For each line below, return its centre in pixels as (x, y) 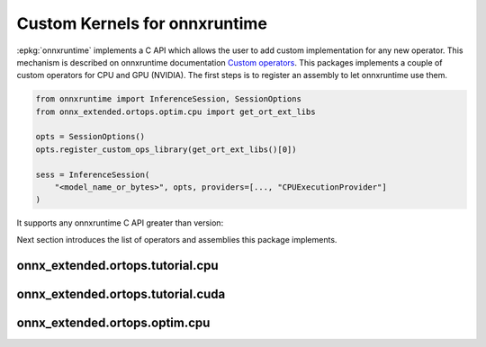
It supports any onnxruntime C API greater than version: (120, 223)
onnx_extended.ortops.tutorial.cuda (121, 294)
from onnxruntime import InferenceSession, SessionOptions (168, 99)
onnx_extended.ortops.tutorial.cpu (118, 265)
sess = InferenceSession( (93, 174)
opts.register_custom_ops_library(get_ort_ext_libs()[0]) (166, 149)
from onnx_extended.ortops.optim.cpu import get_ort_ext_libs (175, 111)
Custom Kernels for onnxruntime (142, 23)
